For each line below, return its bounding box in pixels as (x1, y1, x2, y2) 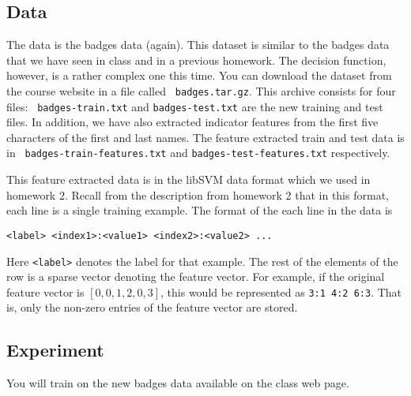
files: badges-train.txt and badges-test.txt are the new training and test (6, 98, 383, 114)
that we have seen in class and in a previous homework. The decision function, (6, 51, 386, 68)
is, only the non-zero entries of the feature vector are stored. (6, 299, 298, 316)
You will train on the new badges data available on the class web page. (6, 375, 349, 391)
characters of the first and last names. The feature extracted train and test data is (6, 129, 405, 145)
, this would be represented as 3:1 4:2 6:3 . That (160, 283, 402, 300)
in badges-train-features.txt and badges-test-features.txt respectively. (6, 144, 390, 161)
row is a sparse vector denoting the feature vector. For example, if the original (6, 268, 385, 285)
